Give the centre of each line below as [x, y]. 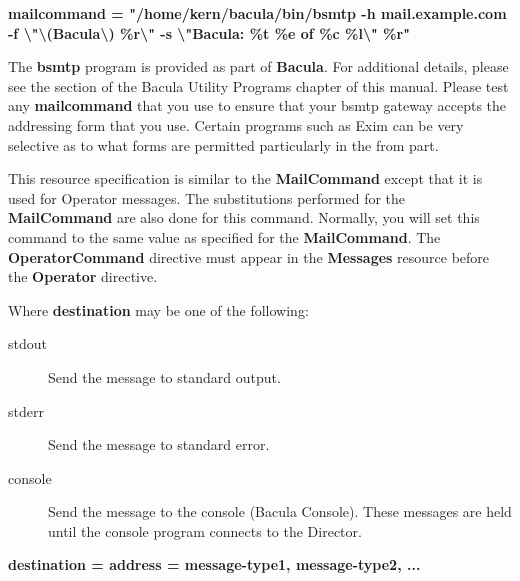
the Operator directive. [83, 276]
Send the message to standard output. [164, 376]
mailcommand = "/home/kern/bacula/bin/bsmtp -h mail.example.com [257, 13]
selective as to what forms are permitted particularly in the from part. [223, 144]
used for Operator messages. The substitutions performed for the [207, 197]
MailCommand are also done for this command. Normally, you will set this [244, 217]
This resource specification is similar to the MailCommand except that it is [245, 178]
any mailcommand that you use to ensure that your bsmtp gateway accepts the [257, 105]
